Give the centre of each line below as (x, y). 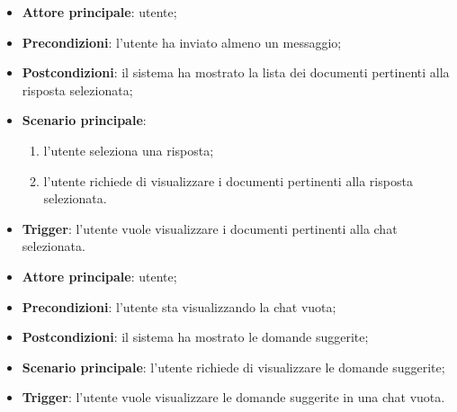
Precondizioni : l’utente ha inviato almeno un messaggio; (182, 42)
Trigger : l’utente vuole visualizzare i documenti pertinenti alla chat (210, 228)
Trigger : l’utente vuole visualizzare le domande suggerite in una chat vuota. (233, 397)
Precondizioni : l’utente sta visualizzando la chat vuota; (179, 306)
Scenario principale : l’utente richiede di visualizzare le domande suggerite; (233, 367)
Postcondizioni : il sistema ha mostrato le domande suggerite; (195, 337)
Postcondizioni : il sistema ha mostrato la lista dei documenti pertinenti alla (236, 72)
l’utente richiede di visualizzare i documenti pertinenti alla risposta (228, 180)
